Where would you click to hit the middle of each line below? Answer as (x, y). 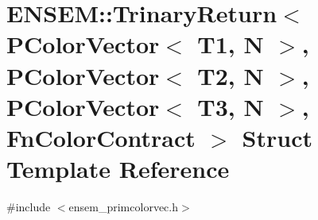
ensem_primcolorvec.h (123, 207)
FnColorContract (101, 137)
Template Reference (118, 169)
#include (29, 207)
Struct (277, 137)
